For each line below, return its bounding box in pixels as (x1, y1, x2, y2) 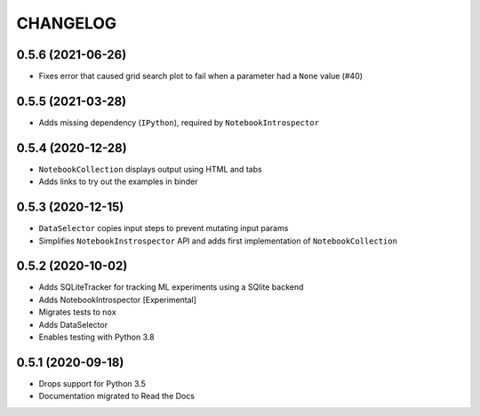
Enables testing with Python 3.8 (38, 332, 155, 342)
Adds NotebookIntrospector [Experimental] (38, 294, 197, 305)
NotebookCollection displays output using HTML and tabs (38, 164, 262, 174)
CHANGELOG (16, 13, 117, 33)
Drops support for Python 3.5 (38, 378, 146, 388)
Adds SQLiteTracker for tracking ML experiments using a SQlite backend (38, 282, 304, 292)
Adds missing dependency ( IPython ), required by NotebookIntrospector (38, 116, 320, 128)
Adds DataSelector (38, 319, 108, 330)
